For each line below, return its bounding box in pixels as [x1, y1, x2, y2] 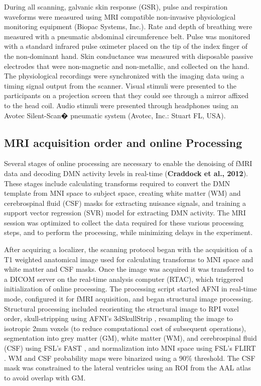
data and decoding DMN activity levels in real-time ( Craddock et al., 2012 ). [4, 168, 248, 178]
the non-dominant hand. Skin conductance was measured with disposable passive [4, 50, 253, 61]
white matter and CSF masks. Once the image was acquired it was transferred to [4, 264, 253, 274]
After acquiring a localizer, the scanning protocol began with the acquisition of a [4, 244, 253, 255]
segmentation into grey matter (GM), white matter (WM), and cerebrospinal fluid [4, 333, 257, 343]
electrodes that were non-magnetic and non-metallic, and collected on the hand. [4, 60, 249, 71]
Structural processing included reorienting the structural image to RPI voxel [4, 303, 239, 314]
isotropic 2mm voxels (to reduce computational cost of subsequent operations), [4, 323, 246, 333]
